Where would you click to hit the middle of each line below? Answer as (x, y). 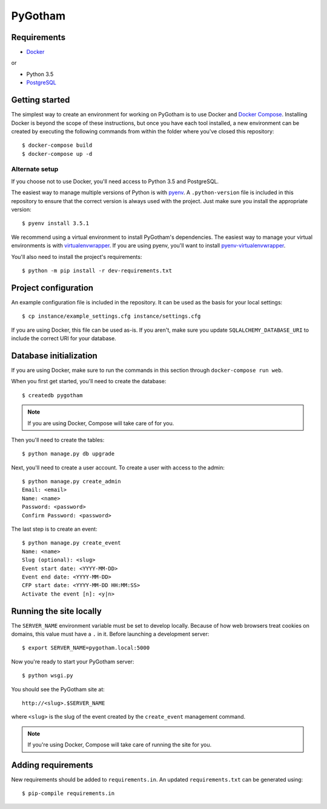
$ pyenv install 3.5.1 (56, 223)
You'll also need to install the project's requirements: (77, 257)
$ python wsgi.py (48, 676)
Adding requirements (52, 765)
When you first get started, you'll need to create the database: (89, 381)
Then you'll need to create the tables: (58, 440)
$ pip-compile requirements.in (68, 794)
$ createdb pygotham (52, 395)
